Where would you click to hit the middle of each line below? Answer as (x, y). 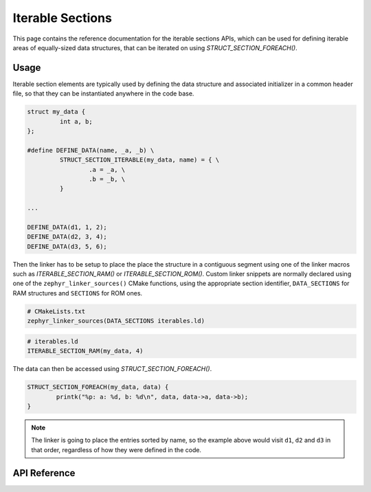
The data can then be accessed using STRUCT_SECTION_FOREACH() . (112, 369)
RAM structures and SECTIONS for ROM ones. (78, 293)
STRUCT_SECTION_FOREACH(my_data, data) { (98, 387)
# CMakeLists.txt (56, 311)
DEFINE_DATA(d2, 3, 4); (67, 237)
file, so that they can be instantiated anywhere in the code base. (103, 93)
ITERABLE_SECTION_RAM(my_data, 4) (85, 351)
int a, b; (76, 121)
